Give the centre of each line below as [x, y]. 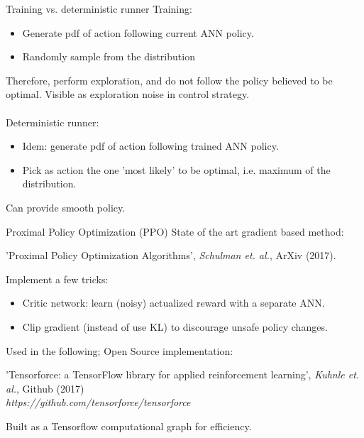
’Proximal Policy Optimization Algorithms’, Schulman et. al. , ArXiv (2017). [171, 255]
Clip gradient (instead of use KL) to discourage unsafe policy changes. [175, 326]
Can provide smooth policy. [66, 207]
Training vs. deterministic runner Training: [99, 9]
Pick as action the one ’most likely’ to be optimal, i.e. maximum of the [176, 169]
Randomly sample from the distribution [109, 56]
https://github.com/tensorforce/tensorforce [98, 402]
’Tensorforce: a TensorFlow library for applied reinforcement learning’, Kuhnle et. [183, 374]
